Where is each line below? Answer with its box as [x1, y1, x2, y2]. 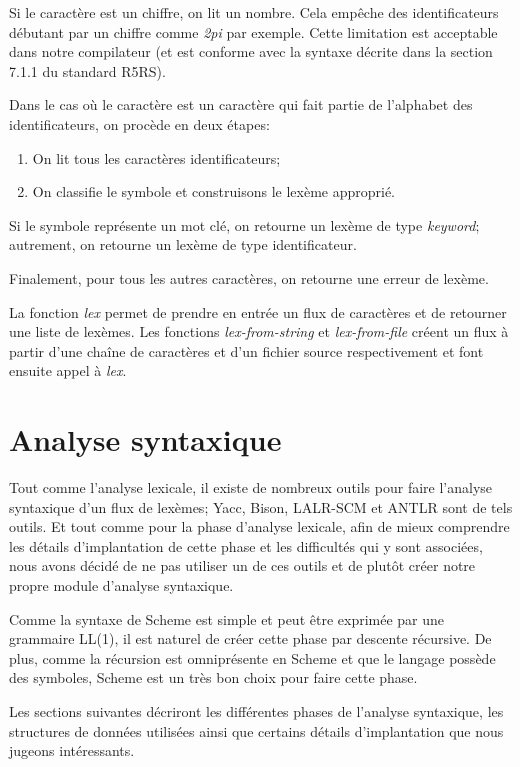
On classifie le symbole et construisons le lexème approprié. [32, 181, 396, 202]
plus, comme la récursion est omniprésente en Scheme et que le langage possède [9, 647, 496, 668]
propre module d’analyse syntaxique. [9, 575, 234, 595]
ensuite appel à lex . [9, 360, 127, 381]
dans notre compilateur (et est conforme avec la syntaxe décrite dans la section [9, 41, 493, 62]
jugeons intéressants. [9, 740, 135, 761]
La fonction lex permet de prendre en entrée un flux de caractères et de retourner [9, 301, 507, 322]
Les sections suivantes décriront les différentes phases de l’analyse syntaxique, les [9, 700, 504, 721]
